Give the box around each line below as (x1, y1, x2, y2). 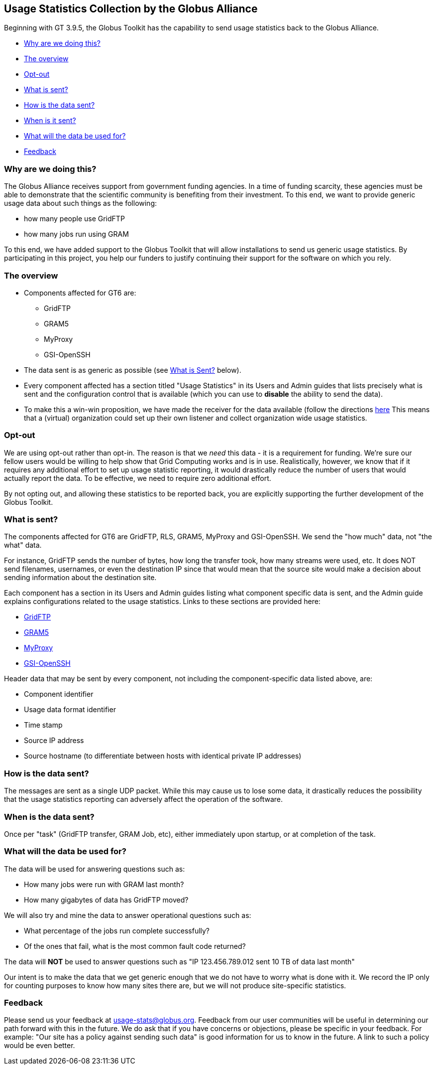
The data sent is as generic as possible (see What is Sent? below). (24, 365, 241, 374)
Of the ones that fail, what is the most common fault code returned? (24, 941, 246, 950)
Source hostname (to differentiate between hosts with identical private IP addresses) (24, 752, 302, 761)
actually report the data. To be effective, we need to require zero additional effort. (4, 473, 271, 482)
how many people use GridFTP (24, 214, 125, 223)
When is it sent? (24, 116, 76, 125)
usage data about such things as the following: (4, 199, 157, 208)
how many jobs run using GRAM (24, 230, 129, 239)
